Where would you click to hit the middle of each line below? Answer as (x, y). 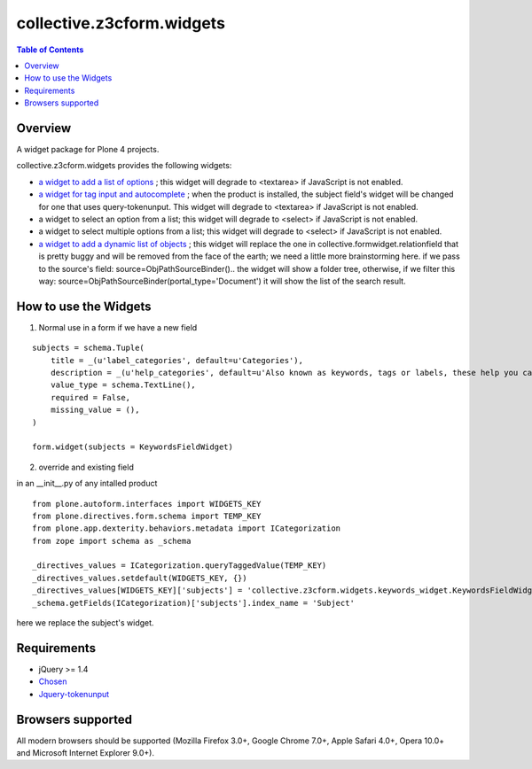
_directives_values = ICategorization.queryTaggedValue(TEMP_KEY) (180, 566)
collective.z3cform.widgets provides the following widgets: (124, 166)
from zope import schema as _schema (112, 541)
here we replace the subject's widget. (85, 623)
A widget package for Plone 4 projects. (88, 150)
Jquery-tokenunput (74, 694)
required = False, (90, 397)
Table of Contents (50, 50)
